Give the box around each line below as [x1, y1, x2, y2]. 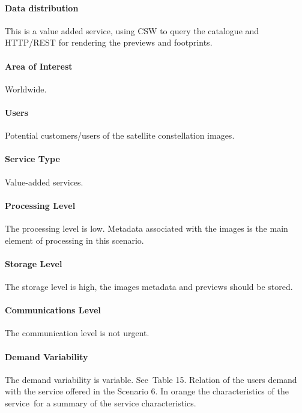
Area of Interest [5, 59, 73, 72]
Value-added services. [5, 175, 83, 188]
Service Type [5, 152, 60, 165]
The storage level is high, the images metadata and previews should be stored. [5, 280, 293, 292]
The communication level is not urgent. [5, 327, 149, 339]
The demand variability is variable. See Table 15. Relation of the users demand [5, 373, 297, 385]
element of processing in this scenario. [5, 234, 144, 246]
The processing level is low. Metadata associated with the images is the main [5, 222, 288, 234]
